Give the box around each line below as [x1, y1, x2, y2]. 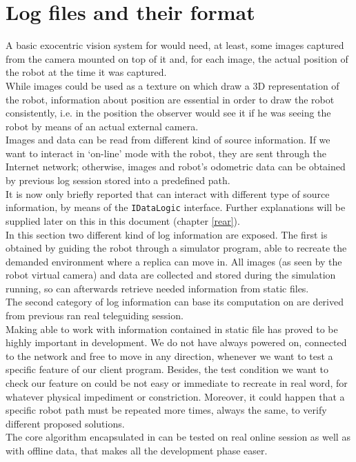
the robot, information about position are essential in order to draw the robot [6, 92, 335, 106]
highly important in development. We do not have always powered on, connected [6, 335, 347, 350]
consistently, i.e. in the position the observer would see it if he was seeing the [6, 106, 331, 120]
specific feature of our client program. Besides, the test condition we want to [6, 362, 329, 376]
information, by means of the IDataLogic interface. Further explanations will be [6, 200, 346, 214]
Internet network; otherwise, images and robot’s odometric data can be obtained [6, 159, 346, 174]
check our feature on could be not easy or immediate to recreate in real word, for [6, 376, 348, 390]
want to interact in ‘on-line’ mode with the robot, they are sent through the [6, 145, 326, 160]
